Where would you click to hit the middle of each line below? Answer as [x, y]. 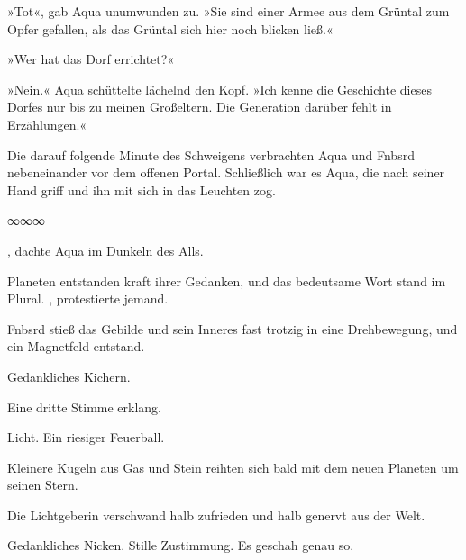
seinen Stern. [43, 485]
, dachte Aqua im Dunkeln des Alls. [105, 250]
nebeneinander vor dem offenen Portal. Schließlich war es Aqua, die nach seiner [226, 172]
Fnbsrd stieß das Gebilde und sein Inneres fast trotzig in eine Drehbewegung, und [233, 328]
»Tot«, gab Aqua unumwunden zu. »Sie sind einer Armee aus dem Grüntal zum [228, 11]
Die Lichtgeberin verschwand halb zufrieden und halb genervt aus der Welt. [216, 515]
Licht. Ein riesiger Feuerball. [86, 437]
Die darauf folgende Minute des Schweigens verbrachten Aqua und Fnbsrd [211, 154]
